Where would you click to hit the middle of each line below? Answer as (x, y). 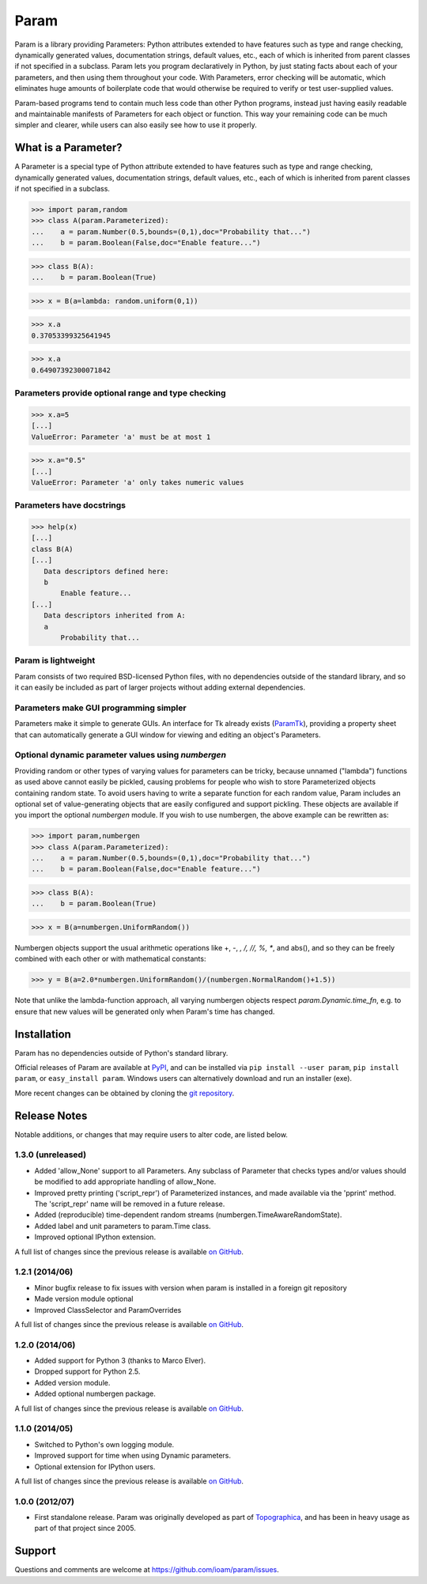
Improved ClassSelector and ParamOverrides (108, 1310)
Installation (43, 1034)
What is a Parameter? (68, 147)
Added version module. (72, 1382)
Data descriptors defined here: (106, 571)
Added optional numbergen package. (95, 1394)
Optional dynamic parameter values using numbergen (121, 755)
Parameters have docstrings (70, 505)
